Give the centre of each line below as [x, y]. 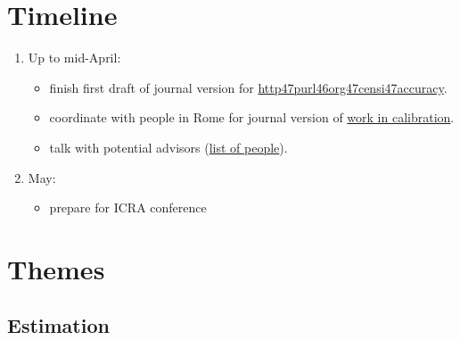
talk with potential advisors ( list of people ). [168, 147]
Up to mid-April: [74, 58]
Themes [56, 268]
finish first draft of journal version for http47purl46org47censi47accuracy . [248, 87]
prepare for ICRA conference [128, 207]
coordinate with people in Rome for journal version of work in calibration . [252, 117]
